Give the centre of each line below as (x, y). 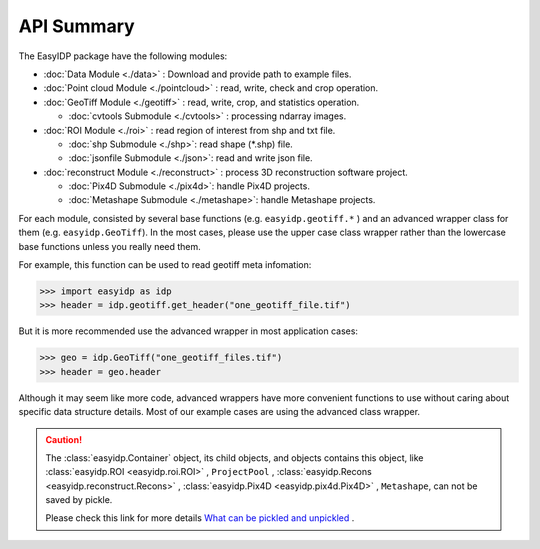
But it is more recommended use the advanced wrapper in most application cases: (188, 331)
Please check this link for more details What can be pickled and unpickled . (200, 518)
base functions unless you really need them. (110, 246)
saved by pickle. (79, 500)
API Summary (76, 26)
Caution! (64, 439)
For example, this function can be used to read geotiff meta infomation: (165, 265)
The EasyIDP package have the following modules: (123, 56)
